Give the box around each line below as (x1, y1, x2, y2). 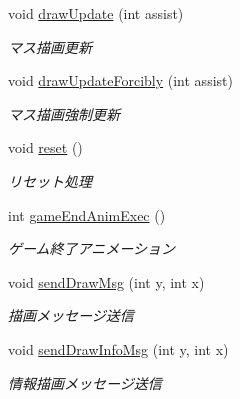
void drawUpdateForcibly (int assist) (8, 70, 233, 91)
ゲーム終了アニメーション (8, 238, 176, 259)
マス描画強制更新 (8, 103, 120, 124)
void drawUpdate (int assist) (8, 3, 184, 23)
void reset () (8, 137, 83, 158)
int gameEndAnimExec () (8, 204, 166, 225)
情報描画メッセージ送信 (8, 372, 162, 393)
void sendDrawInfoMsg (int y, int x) (8, 338, 229, 359)
